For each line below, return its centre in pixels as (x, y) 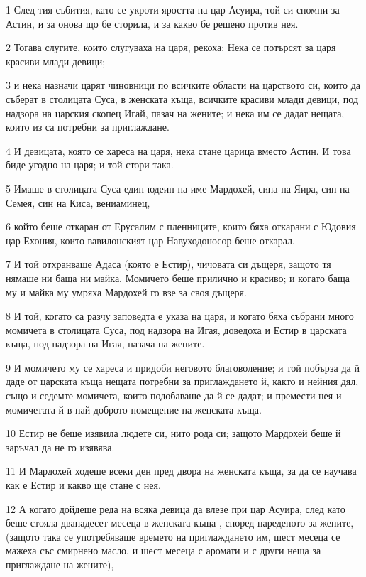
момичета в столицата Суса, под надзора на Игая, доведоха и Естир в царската (176, 329)
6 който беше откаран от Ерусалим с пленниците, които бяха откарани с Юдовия (181, 226)
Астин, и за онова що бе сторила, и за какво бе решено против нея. (152, 23)
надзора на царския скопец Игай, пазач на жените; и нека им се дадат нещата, (175, 113)
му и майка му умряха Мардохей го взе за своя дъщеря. (126, 292)
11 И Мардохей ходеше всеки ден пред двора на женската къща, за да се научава (181, 471)
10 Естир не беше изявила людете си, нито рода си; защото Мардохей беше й (173, 433)
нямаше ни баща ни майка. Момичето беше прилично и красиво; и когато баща (178, 277)
